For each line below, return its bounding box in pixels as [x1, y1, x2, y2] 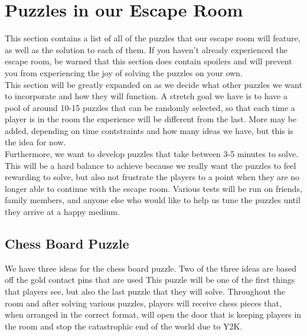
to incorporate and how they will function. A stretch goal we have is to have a [5, 90, 288, 102]
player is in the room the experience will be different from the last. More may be [5, 113, 297, 125]
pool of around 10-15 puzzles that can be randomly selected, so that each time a [5, 101, 295, 113]
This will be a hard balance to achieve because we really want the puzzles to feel [5, 159, 296, 171]
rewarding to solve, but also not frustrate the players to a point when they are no [5, 171, 300, 183]
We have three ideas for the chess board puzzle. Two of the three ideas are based [5, 262, 297, 274]
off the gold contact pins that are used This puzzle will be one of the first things [5, 273, 295, 286]
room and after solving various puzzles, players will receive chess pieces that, [5, 296, 282, 309]
